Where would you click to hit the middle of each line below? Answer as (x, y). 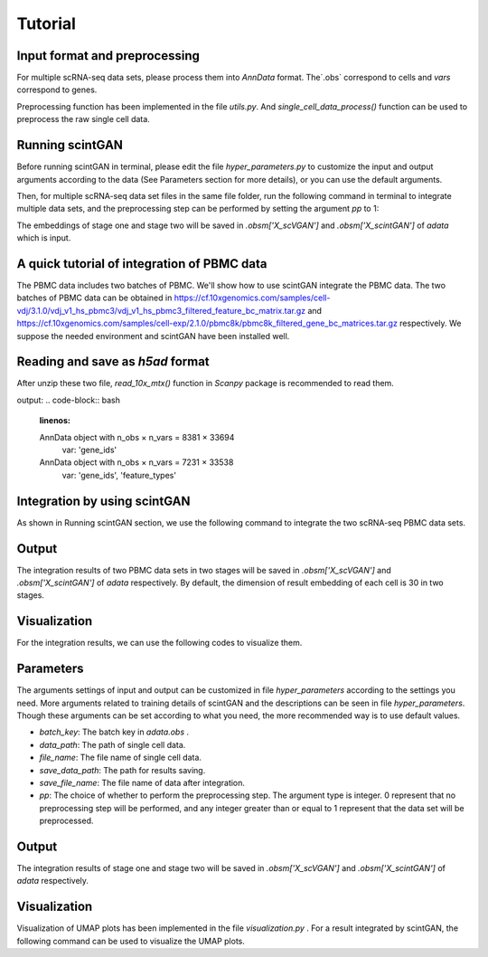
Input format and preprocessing (108, 56)
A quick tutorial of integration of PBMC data (142, 264)
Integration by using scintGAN (103, 501)
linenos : (55, 421)
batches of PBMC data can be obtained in (94, 298)
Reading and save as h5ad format (113, 362)
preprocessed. (66, 821)
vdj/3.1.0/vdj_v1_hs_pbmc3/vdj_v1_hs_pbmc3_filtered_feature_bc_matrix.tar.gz (161, 310)
